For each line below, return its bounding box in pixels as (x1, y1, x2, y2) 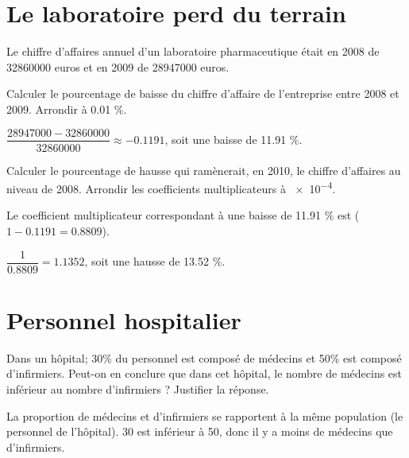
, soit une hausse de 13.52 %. (84, 253, 226, 270)
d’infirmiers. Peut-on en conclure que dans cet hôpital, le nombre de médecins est (6, 365, 403, 382)
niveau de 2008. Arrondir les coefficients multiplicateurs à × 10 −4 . (6, 178, 336, 196)
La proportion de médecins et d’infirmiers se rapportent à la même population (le (6, 407, 403, 424)
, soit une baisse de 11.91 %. (164, 130, 303, 147)
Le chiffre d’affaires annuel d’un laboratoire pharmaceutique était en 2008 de (6, 43, 380, 60)
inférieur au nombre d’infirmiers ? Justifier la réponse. (6, 380, 269, 397)
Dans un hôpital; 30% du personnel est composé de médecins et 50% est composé (6, 349, 402, 366)
